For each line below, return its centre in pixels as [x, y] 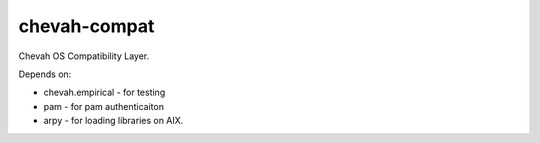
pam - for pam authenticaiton [104, 106]
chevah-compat [86, 26]
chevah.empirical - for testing [104, 92]
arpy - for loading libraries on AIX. [113, 121]
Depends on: [45, 74]
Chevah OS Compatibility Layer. [84, 56]
